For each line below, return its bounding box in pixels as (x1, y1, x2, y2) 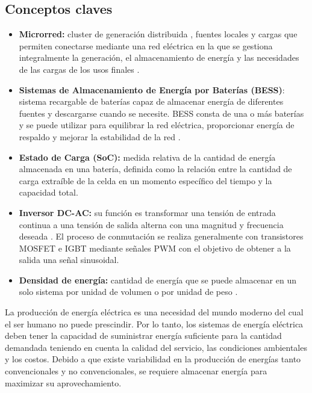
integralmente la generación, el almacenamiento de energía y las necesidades (19, 51, 299, 64)
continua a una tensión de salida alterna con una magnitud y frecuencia (19, 218, 284, 231)
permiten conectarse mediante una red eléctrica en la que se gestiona (19, 39, 273, 52)
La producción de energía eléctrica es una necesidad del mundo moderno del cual (5, 306, 304, 318)
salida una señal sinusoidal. (19, 253, 119, 266)
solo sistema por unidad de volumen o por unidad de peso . (19, 285, 238, 298)
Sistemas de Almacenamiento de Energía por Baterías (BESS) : (19, 83, 285, 96)
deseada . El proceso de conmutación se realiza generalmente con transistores (19, 230, 304, 243)
